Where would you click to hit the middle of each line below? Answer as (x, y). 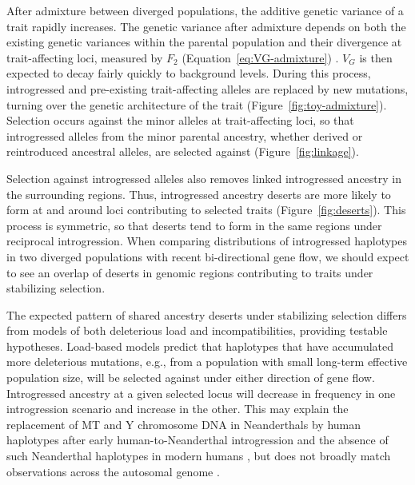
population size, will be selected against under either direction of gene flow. (191, 378)
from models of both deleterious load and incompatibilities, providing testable (197, 330)
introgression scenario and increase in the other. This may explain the (178, 409)
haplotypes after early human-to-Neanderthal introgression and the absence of (198, 440)
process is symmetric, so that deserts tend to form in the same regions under (194, 225)
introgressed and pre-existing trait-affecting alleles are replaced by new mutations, (207, 88)
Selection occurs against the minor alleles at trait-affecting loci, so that (180, 120)
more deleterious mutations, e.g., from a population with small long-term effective (207, 362)
